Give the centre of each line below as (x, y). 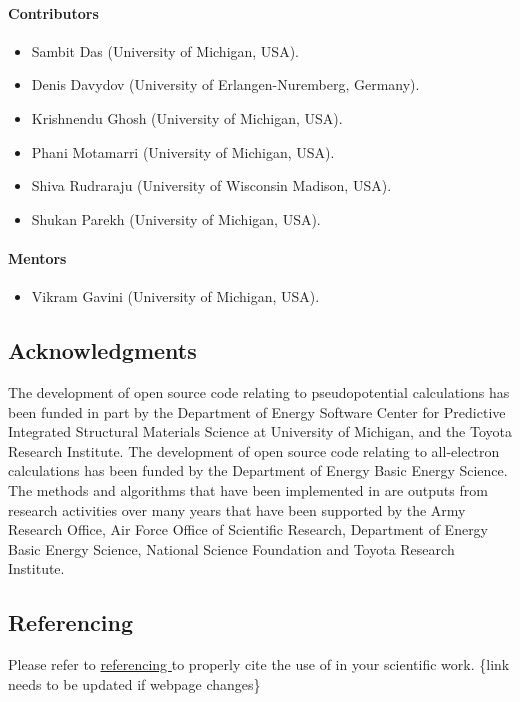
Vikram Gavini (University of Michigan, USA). (175, 296)
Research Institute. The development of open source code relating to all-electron (254, 450)
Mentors (37, 257)
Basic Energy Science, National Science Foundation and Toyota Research (231, 548)
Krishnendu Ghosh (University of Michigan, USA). (187, 117)
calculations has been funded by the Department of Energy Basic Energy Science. (258, 470)
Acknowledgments (102, 350)
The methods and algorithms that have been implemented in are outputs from (248, 489)
